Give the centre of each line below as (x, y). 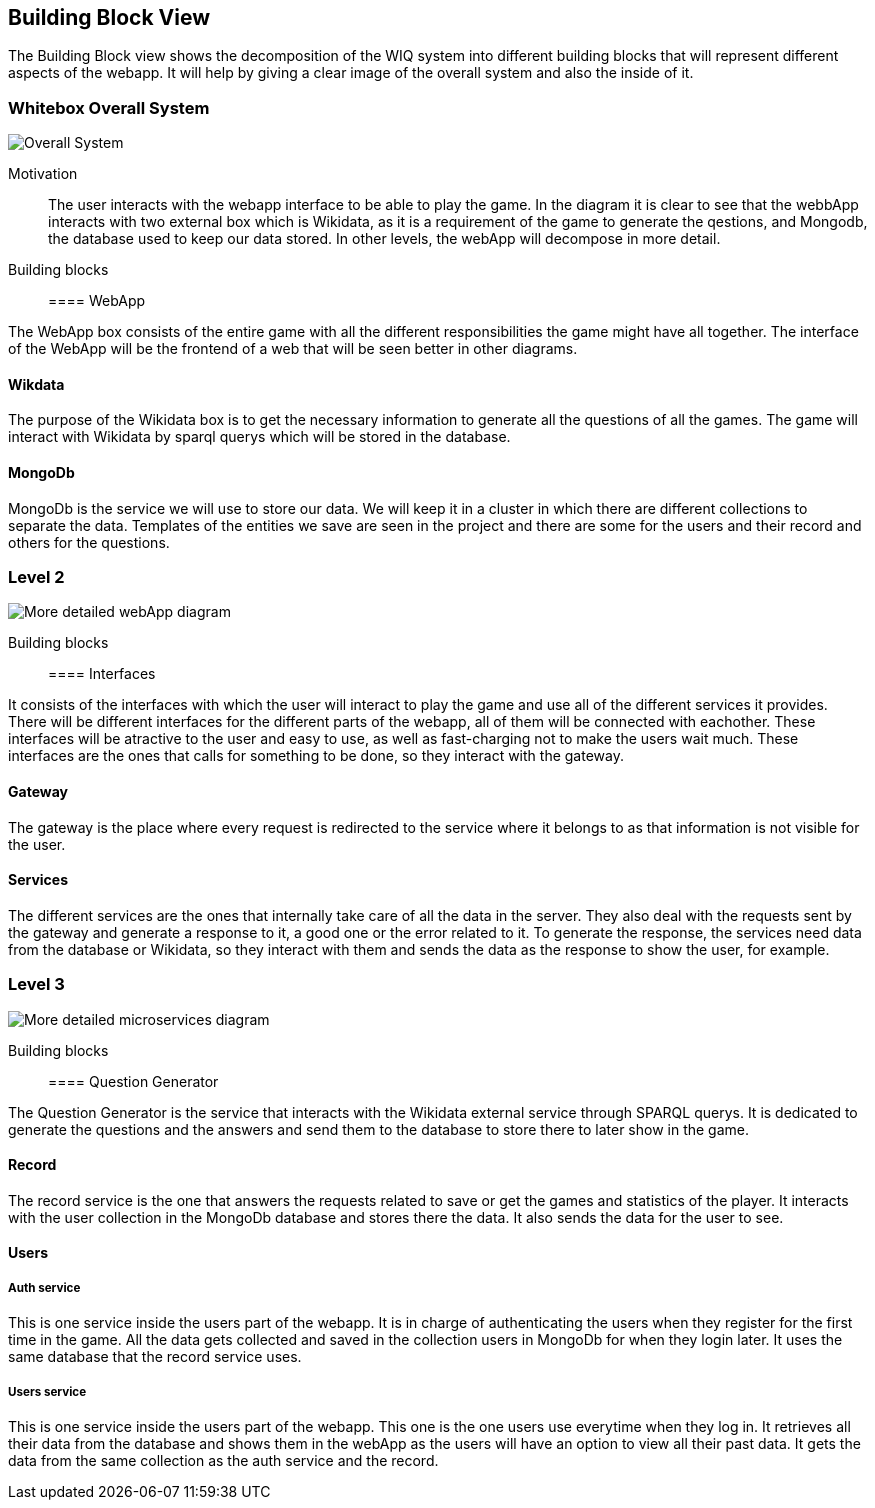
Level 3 (36, 984)
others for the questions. (89, 542)
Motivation (43, 174)
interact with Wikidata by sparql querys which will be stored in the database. (259, 437)
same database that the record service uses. (155, 1357)
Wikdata (36, 384)
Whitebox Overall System (109, 107)
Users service (47, 1391)
